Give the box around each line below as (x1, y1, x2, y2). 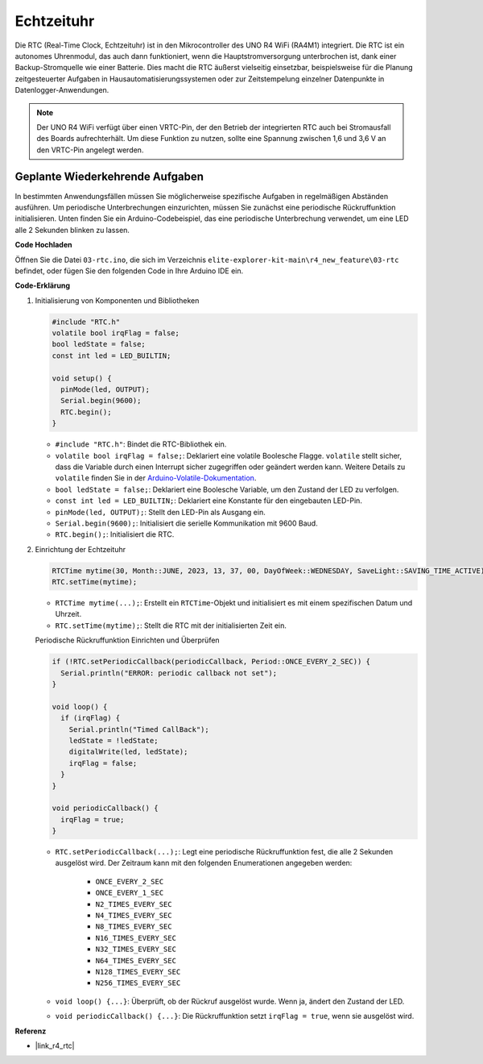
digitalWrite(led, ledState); (68, 747, 188, 757)
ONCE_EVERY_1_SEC (95, 888, 164, 898)
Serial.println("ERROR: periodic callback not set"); (60, 668, 278, 677)
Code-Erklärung (14, 281, 71, 290)
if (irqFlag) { (60, 713, 121, 723)
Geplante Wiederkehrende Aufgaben (14, 170, 204, 184)
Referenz (14, 1026, 47, 1036)
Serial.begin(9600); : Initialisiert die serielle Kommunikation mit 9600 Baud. (55, 518, 318, 528)
